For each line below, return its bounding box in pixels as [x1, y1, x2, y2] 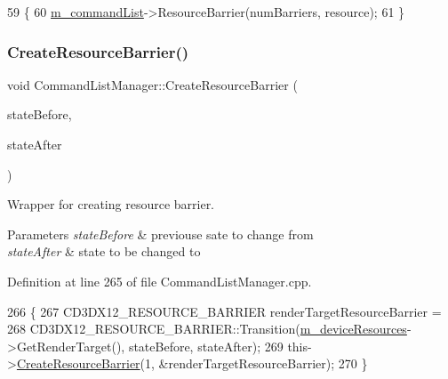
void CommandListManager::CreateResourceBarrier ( [7, 75, 298, 93]
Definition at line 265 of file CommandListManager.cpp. [7, 271, 312, 290]
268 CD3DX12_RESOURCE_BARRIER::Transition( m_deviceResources [7, 319, 407, 338]
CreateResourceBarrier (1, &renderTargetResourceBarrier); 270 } [16, 354, 368, 373]
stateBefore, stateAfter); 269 [128, 336, 284, 355]
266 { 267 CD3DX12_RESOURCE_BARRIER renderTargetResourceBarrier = [7, 302, 442, 320]
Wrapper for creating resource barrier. [7, 195, 215, 214]
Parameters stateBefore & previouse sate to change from [7, 224, 314, 243]
